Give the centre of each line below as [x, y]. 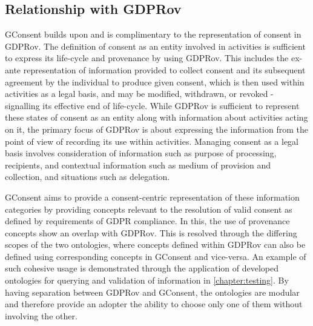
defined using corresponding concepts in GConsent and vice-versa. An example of [156, 256]
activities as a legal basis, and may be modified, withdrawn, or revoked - [139, 94]
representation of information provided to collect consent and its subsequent [164, 69]
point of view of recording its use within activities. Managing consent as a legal [152, 141]
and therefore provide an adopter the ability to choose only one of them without [154, 304]
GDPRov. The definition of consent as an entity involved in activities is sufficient [155, 46]
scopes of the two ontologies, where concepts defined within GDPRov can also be [155, 244]
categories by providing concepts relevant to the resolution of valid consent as [149, 209]
